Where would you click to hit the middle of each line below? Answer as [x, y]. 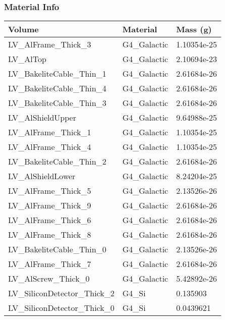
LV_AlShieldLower [42, 176]
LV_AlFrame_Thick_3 [50, 44]
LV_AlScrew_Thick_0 [49, 279]
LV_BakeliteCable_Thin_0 [57, 249]
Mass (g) [194, 29]
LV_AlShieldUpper [42, 118]
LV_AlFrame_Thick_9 [50, 205]
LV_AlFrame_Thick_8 [50, 235]
